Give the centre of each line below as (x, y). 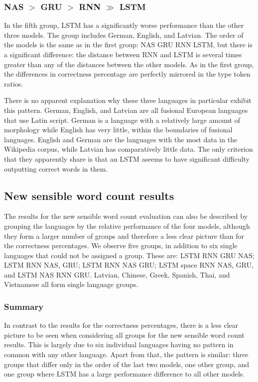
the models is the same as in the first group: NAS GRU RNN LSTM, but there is (129, 45)
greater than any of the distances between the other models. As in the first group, (129, 64)
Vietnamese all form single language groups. (71, 284)
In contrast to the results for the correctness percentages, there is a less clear (121, 325)
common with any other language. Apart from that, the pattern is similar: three (126, 354)
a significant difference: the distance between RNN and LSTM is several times (123, 54)
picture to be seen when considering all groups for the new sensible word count (124, 334)
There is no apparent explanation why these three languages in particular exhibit (128, 100)
